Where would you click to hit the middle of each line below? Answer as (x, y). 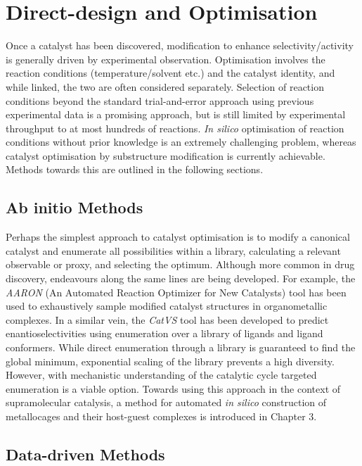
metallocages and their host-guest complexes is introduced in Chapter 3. (161, 416)
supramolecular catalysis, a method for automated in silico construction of (166, 402)
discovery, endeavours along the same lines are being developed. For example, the (181, 278)
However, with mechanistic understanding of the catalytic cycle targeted (161, 375)
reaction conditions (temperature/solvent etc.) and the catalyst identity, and (170, 73)
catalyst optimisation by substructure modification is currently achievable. (166, 155)
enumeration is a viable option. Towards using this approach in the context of (173, 388)
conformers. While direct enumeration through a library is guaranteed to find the (181, 347)
